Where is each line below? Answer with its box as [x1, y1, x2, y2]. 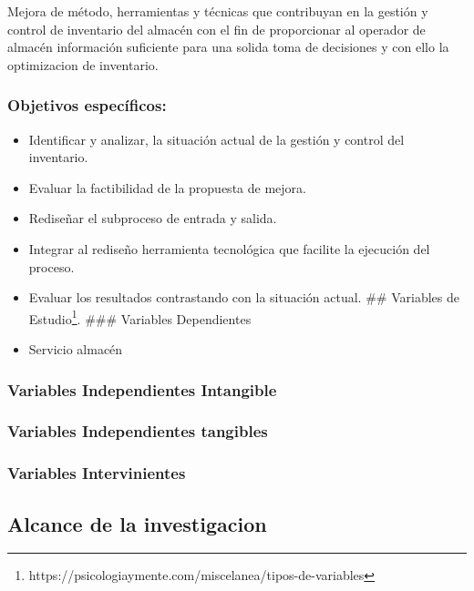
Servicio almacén [28, 340, 123, 358]
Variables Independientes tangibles [7, 420, 268, 443]
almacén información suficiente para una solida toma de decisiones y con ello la [7, 37, 449, 56]
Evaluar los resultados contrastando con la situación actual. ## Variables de [28, 288, 459, 307]
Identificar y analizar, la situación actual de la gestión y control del [28, 129, 405, 148]
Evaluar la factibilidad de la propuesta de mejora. [28, 178, 306, 197]
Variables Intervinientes [7, 462, 186, 484]
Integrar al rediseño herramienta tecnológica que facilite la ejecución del [28, 239, 430, 258]
